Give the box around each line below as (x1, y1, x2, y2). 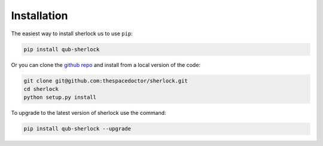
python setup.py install (23, 94, 97, 101)
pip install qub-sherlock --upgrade (23, 126, 132, 132)
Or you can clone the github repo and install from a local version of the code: (11, 61, 200, 68)
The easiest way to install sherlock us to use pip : (11, 30, 133, 37)
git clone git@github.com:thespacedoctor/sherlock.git (23, 77, 188, 84)
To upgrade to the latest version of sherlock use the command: (11, 109, 167, 117)
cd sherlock (23, 86, 59, 92)
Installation (11, 9, 68, 22)
